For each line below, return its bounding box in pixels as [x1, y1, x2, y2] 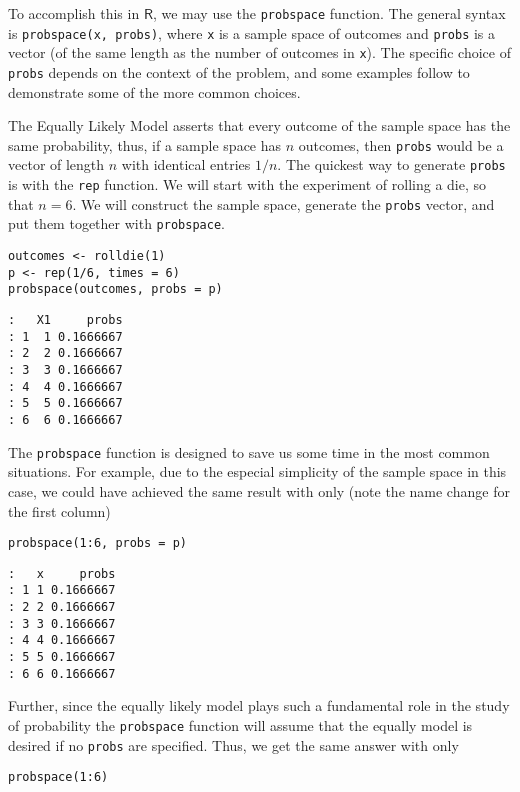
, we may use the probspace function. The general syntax [152, 3, 506, 23]
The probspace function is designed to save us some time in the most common [8, 441, 490, 462]
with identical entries [121, 154, 251, 175]
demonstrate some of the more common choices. [8, 81, 301, 102]
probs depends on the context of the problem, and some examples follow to [8, 61, 470, 82]
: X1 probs [8, 313, 123, 328]
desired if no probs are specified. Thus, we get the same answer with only [8, 734, 459, 755]
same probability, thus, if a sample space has [8, 134, 282, 155]
